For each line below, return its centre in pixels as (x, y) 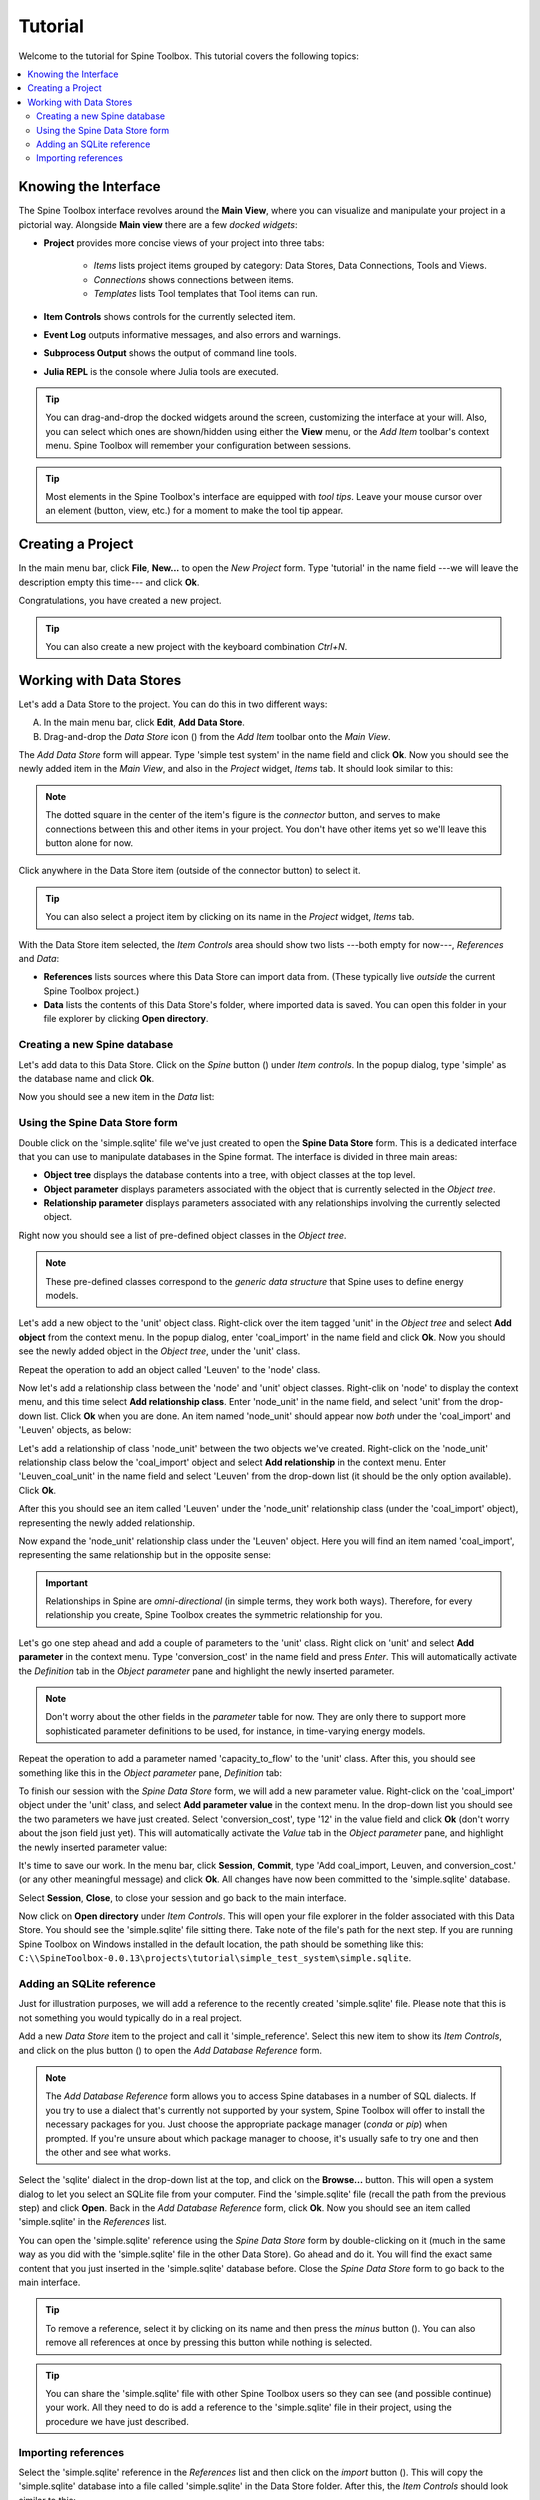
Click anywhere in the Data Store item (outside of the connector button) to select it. (189, 871)
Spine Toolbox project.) (91, 991)
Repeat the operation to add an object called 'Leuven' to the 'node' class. (169, 1369)
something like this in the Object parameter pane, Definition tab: (150, 1772)
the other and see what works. (108, 2152)
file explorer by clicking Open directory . (126, 1019)
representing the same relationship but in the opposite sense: (145, 1555)
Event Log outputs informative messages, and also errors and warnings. (192, 334)
